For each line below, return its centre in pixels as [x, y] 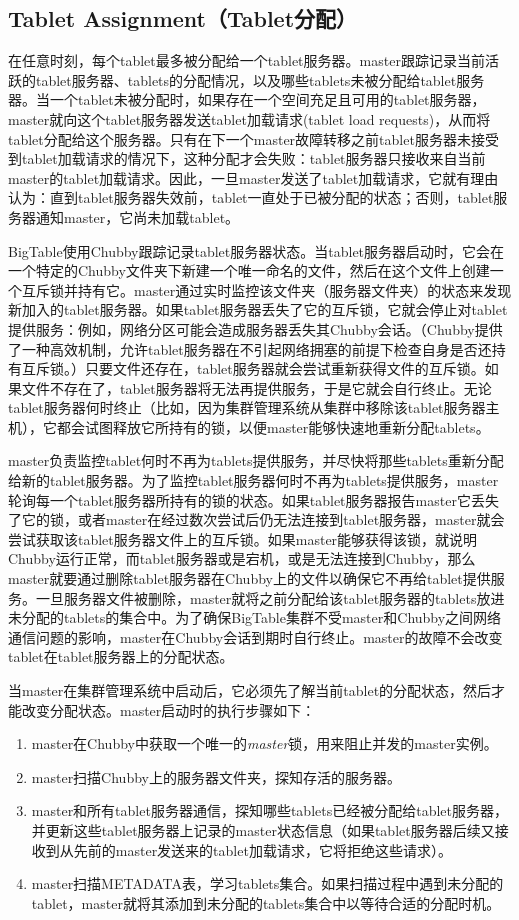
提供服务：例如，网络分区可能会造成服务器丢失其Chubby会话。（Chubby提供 [255, 328]
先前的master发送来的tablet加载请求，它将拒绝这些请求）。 [262, 849]
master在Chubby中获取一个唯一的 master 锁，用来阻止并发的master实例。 [264, 743]
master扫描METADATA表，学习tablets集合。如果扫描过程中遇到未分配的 [267, 883]
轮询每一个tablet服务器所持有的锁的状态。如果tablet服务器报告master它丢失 [253, 499]
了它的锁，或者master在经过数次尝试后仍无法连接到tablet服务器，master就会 [256, 519]
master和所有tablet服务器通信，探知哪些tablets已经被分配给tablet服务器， [269, 810]
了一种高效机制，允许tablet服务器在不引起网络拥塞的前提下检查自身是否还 [250, 348]
